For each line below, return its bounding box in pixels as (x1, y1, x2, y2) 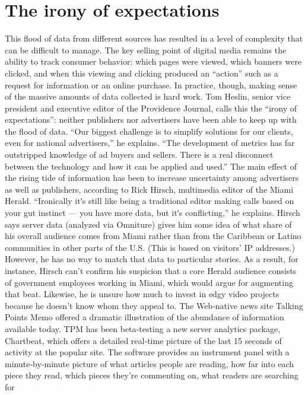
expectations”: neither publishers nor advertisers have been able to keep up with (5, 113, 297, 126)
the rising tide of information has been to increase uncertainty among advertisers (5, 171, 299, 184)
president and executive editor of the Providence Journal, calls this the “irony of (5, 101, 297, 114)
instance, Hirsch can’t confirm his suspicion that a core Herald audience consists (5, 265, 297, 276)
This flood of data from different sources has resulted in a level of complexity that (5, 32, 303, 44)
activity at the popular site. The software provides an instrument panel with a (5, 346, 290, 358)
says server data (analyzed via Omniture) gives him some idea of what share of (5, 218, 292, 230)
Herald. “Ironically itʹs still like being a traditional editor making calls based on (5, 195, 294, 207)
